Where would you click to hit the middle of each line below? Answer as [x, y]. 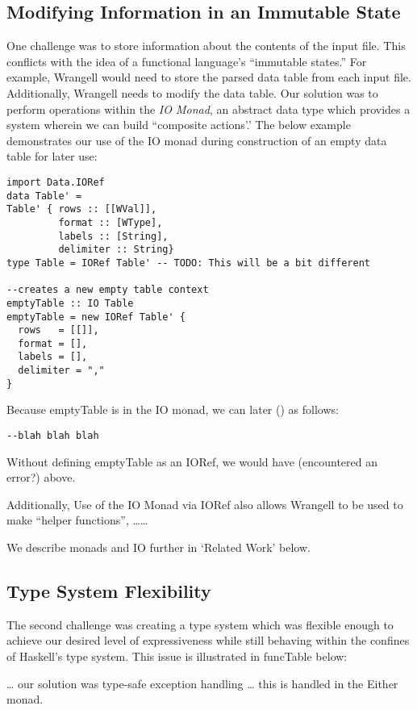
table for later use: [52, 156]
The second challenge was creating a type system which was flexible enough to [200, 624]
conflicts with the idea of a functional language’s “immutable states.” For [187, 61]
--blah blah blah [53, 436]
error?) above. [41, 477]
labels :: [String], [113, 236]
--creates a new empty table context [108, 290]
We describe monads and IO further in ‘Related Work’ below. [158, 547]
